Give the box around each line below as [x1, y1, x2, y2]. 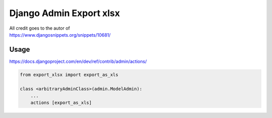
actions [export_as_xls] [30, 100, 92, 105]
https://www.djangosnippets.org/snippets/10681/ [9, 32, 111, 38]
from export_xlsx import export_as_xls [20, 72, 118, 77]
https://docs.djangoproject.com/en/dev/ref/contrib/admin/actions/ [9, 58, 147, 64]
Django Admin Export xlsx [9, 8, 120, 19]
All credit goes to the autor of [9, 25, 71, 31]
